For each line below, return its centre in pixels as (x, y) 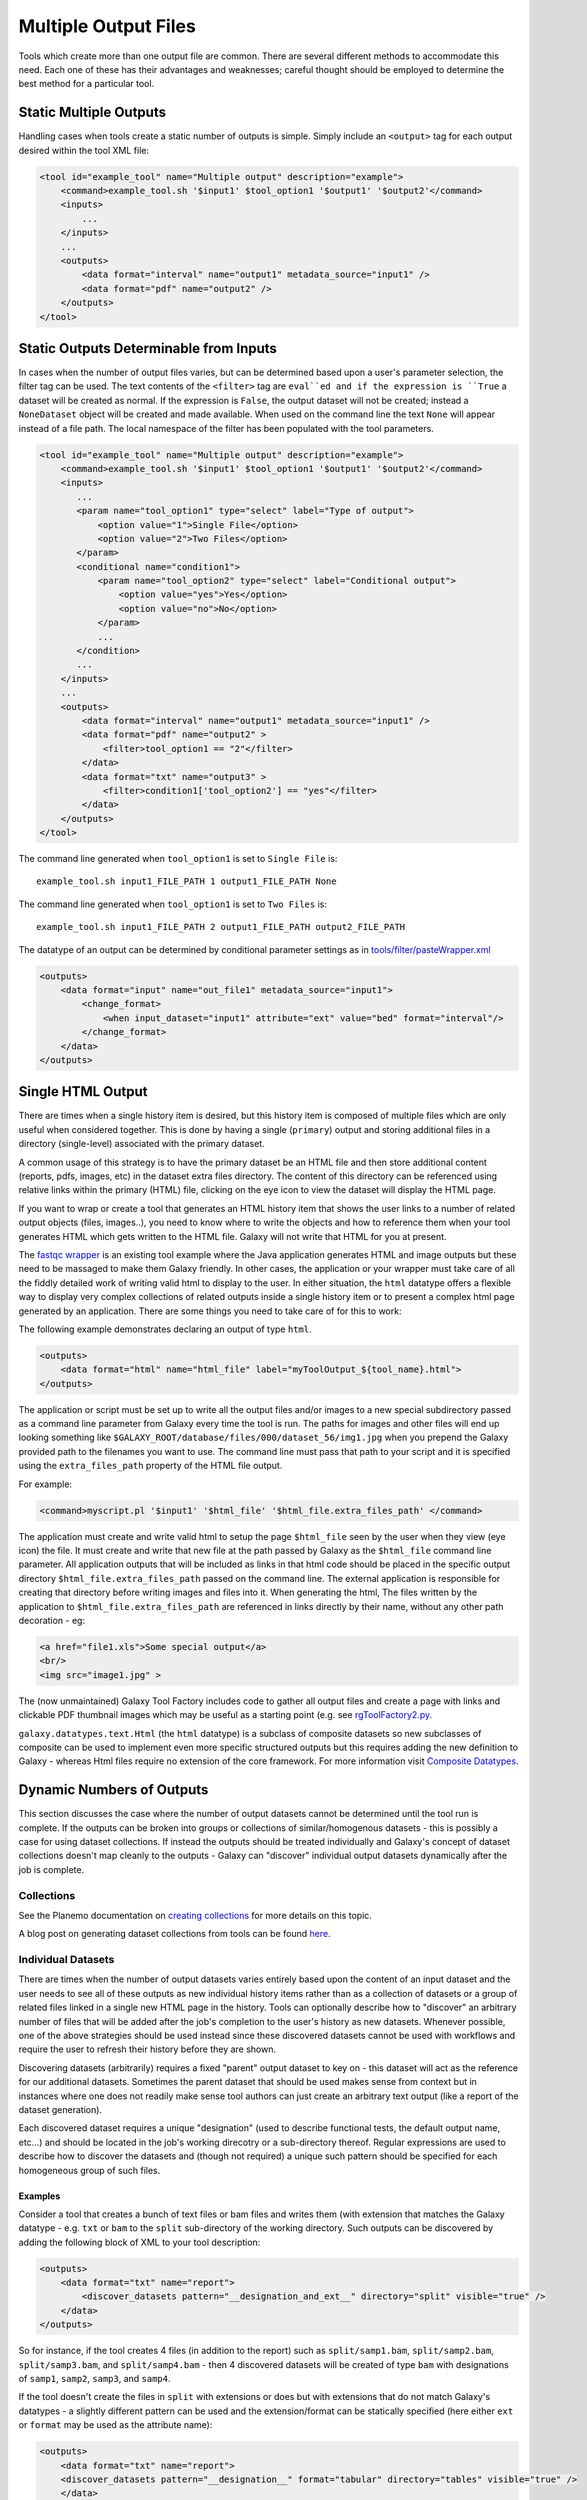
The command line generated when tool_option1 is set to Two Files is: (172, 904)
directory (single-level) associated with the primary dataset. (141, 1144)
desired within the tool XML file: (84, 150)
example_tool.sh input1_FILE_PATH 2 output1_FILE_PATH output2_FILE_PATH (221, 927)
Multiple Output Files (107, 26)
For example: (45, 1484)
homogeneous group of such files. (89, 2170)
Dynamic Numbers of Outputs (113, 1790)
